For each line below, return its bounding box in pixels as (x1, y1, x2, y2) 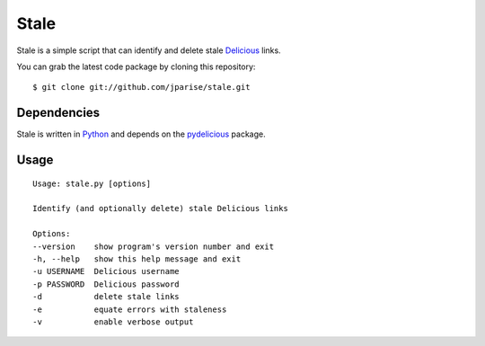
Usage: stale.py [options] (32, 178, 152, 189)
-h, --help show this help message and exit (32, 253, 242, 264)
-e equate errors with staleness (32, 304, 227, 315)
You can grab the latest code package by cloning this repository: (16, 61, 256, 72)
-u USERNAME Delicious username (32, 266, 180, 277)
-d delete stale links (32, 292, 180, 302)
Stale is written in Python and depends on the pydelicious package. (16, 129, 266, 139)
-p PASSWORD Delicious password (32, 279, 180, 289)
